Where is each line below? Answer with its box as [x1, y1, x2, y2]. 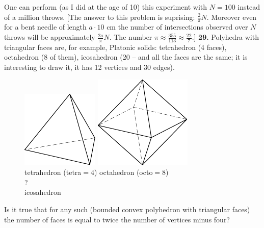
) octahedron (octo [94, 167, 153, 178]
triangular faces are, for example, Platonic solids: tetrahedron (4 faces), [4, 41, 227, 52]
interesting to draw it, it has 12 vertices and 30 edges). [4, 62, 175, 72]
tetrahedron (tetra [24, 167, 82, 178]
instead [237, 2, 260, 12]
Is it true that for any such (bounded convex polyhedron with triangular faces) [4, 204, 250, 214]
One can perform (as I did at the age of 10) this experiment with [4, 2, 207, 12]
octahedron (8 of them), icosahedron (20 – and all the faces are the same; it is [4, 52, 248, 62]
